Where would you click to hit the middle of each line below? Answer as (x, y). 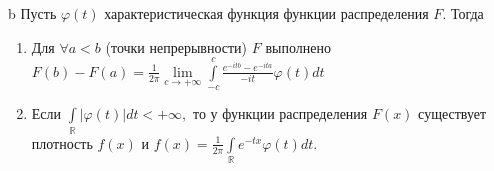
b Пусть (32, 13)
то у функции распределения (280, 113)
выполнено (298, 46)
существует (452, 113)
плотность (62, 142)
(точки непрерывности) (176, 46)
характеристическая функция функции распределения (266, 13)
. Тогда (463, 13)
